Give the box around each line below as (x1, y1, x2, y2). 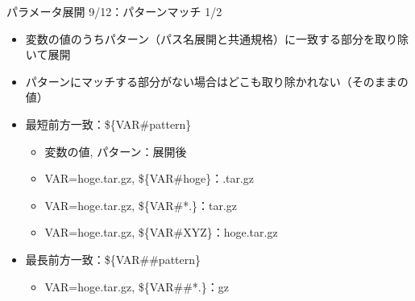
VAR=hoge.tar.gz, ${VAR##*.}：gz (44, 278, 229, 295)
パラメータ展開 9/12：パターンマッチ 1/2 (6, 3, 222, 19)
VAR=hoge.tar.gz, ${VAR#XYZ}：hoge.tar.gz (44, 224, 278, 241)
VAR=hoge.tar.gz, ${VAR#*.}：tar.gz (44, 196, 238, 213)
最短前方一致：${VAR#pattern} (25, 115, 192, 132)
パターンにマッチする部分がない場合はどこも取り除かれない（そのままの (25, 72, 409, 89)
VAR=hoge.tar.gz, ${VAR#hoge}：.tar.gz (44, 170, 255, 187)
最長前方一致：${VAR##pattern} (25, 250, 201, 267)
